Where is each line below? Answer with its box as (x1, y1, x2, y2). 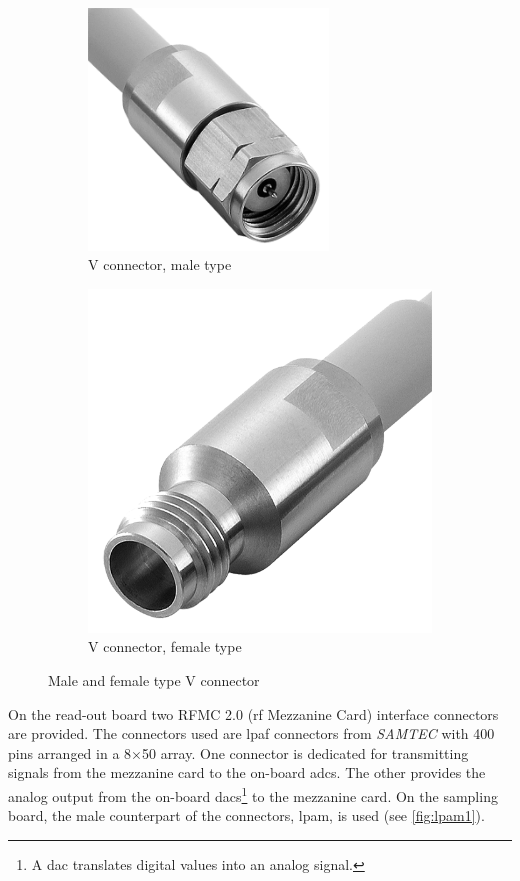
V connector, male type (88, 254, 232, 275)
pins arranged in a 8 (8, 742, 132, 763)
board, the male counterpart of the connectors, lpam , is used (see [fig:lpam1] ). (8, 805, 485, 826)
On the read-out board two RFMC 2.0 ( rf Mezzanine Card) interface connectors (8, 703, 499, 724)
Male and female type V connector (48, 669, 260, 690)
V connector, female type (88, 636, 242, 657)
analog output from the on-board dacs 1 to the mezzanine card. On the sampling (8, 782, 498, 806)
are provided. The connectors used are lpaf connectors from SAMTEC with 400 (8, 723, 495, 744)
